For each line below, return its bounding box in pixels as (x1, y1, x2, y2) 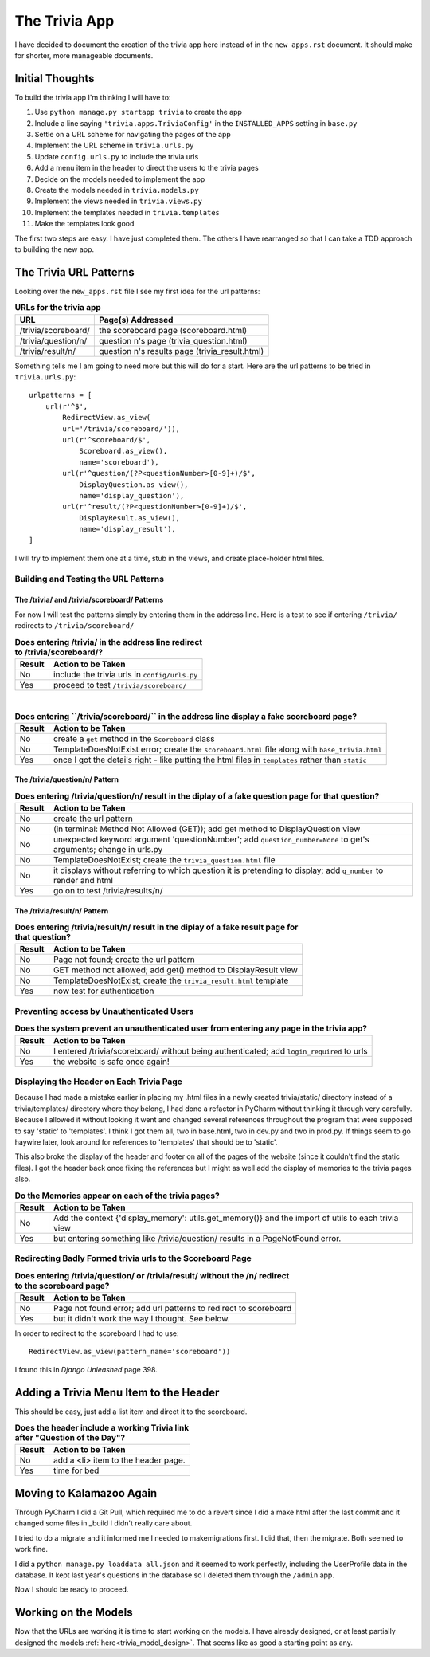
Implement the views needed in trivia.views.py (34, 196, 203, 206)
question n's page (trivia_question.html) (99, 335, 248, 346)
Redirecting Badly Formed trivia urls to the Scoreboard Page (14, 1253, 252, 1264)
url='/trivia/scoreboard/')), (62, 424, 181, 434)
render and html (53, 875, 113, 886)
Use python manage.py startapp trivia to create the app (34, 108, 243, 117)
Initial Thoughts (14, 72, 95, 85)
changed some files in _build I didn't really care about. (14, 1518, 193, 1528)
